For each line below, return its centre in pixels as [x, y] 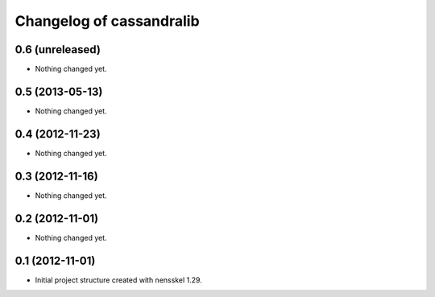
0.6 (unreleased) [58, 49]
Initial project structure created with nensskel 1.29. [119, 280]
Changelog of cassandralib [108, 21]
